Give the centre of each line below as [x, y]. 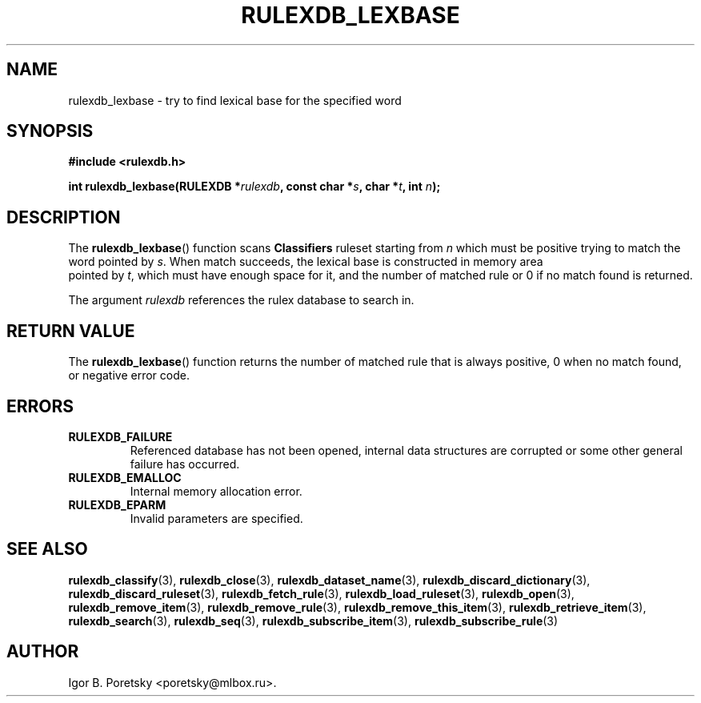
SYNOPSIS [50, 131]
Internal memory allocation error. [216, 491]
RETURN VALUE [71, 331]
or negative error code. [129, 376]
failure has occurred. [185, 464]
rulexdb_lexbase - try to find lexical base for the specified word [235, 100]
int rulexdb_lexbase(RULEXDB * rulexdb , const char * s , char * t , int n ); [254, 187]
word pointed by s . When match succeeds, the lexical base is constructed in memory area [306, 262]
